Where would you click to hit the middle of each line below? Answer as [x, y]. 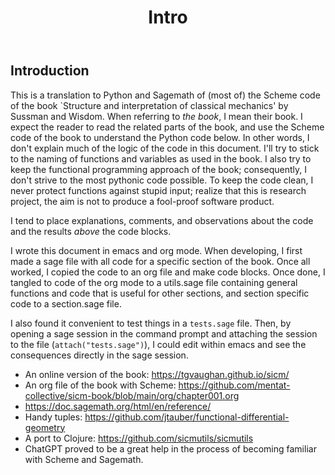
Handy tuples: [53, 417]
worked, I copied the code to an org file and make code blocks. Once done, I [168, 272]
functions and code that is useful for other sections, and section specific [160, 293]
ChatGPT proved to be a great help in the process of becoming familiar [170, 448]
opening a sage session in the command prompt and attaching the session [164, 333]
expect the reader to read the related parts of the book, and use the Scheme [167, 127]
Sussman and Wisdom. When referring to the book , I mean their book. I [156, 116]
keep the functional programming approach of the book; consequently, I [159, 169]
